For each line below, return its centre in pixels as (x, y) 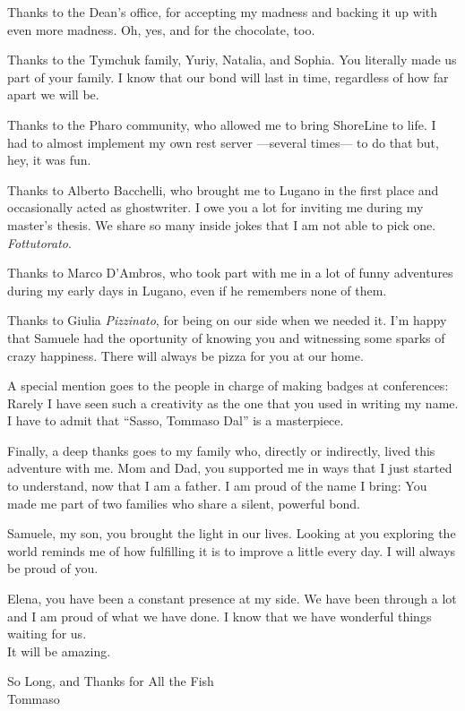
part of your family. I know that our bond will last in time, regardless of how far (228, 77)
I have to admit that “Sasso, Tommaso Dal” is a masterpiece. (176, 420)
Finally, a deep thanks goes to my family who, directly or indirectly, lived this (221, 450)
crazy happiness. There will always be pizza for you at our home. (185, 355)
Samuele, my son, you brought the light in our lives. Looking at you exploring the (232, 533)
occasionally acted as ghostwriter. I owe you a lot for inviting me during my (215, 207)
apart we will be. (53, 94)
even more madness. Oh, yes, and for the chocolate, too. (161, 29)
